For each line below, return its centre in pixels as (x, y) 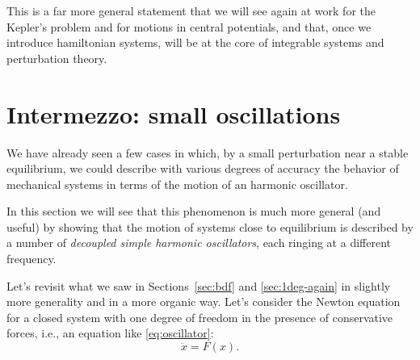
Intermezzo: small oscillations (174, 113)
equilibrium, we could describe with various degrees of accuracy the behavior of (203, 168)
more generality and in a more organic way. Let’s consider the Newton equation (204, 301)
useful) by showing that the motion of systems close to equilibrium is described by (210, 226)
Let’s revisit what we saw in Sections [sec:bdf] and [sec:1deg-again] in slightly (199, 285)
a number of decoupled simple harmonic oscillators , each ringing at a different (199, 243)
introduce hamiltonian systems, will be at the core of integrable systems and (195, 42)
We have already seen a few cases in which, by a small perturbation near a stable (208, 152)
